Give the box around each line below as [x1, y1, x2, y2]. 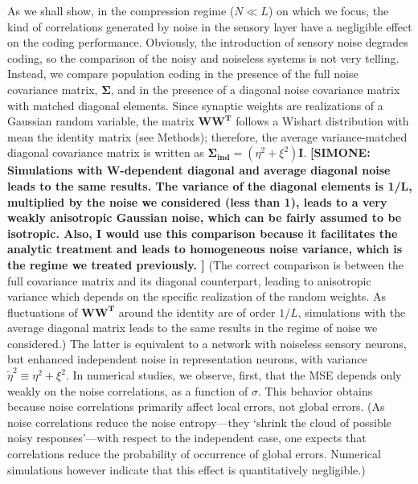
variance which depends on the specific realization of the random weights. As [7, 288, 386, 305]
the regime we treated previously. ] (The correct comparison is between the [7, 256, 404, 273]
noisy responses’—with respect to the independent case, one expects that [7, 429, 367, 446]
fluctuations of [7, 303, 78, 320]
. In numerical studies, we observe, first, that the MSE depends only [65, 367, 402, 384]
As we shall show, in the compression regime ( [7, 2, 235, 18]
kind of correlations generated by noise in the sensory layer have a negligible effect [7, 18, 412, 35]
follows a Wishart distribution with [236, 113, 409, 129]
